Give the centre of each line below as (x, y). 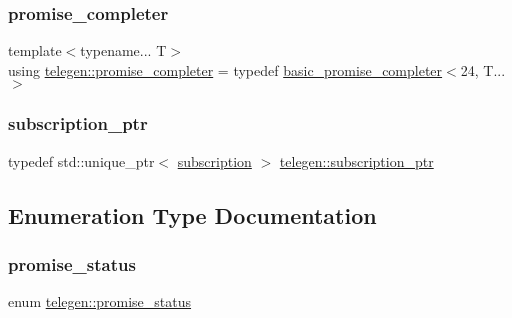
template (35, 50)
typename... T (123, 50)
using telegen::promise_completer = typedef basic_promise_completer (225, 69)
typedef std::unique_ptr (81, 160)
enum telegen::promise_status (100, 301)
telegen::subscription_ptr (356, 160)
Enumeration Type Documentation (192, 214)
